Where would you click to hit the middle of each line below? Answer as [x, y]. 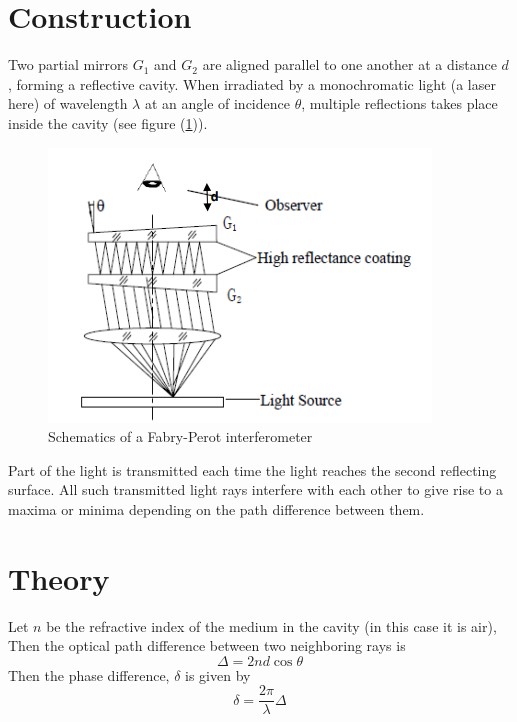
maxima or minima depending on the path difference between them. [216, 508]
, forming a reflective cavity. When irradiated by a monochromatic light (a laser [252, 83]
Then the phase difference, [89, 674]
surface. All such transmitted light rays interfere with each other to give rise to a [255, 489]
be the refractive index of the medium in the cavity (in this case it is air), [271, 625]
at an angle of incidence [217, 103]
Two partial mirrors [68, 64]
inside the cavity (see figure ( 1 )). [108, 122]
